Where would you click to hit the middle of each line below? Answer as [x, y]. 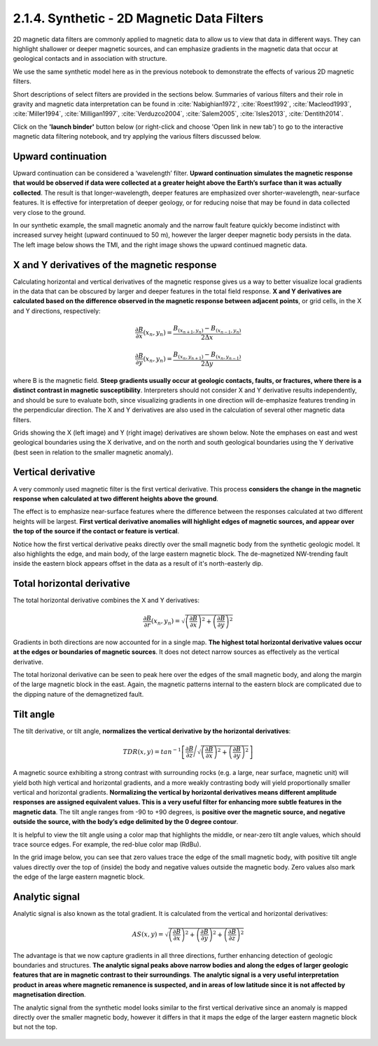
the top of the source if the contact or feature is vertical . [96, 531]
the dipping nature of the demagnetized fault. [78, 694]
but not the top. [35, 1027]
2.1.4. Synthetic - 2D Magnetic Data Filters [138, 18]
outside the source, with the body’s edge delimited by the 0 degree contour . [126, 822]
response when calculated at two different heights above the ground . [115, 498]
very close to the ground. [49, 212]
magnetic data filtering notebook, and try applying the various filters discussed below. [137, 137]
